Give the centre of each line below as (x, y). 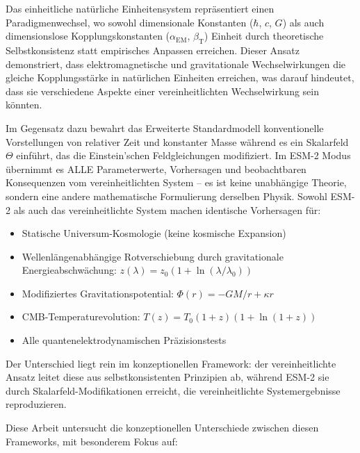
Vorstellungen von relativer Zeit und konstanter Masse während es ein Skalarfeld (177, 141)
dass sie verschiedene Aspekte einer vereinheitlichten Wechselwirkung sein (162, 91)
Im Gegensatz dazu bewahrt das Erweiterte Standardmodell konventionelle (165, 127)
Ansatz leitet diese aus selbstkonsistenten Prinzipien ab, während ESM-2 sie (167, 377)
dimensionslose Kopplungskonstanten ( (88, 36)
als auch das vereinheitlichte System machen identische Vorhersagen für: (167, 209)
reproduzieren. (36, 404)
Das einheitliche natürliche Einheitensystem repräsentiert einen (140, 8)
